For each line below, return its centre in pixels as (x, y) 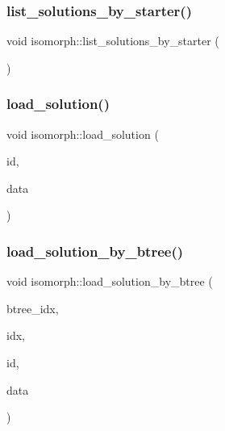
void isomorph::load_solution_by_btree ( (110, 281)
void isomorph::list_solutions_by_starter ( (113, 41)
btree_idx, (33, 308)
